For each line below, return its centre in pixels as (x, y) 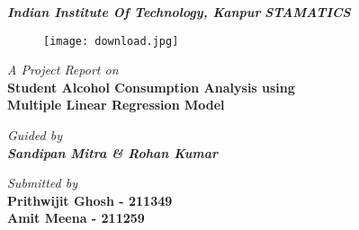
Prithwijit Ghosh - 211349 (90, 200)
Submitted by (43, 183)
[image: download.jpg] (111, 41)
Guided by (35, 135)
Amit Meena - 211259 (76, 218)
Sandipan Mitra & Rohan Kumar (113, 152)
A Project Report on (63, 70)
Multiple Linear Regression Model (116, 105)
